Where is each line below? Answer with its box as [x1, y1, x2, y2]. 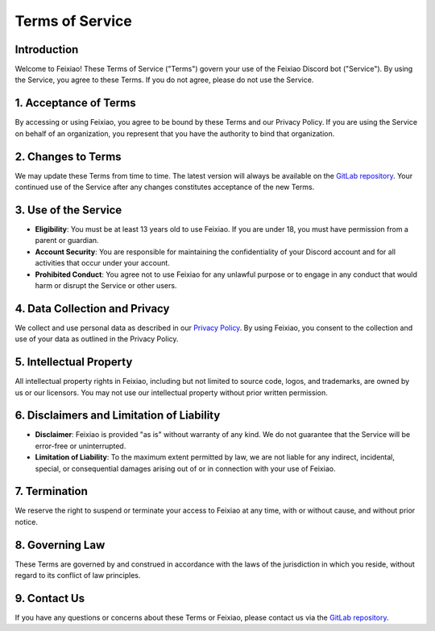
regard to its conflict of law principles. [14, 571, 141, 580]
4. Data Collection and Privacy [14, 302, 170, 315]
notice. [14, 517, 38, 526]
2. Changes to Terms [14, 150, 122, 163]
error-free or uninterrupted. [35, 441, 126, 451]
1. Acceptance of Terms [14, 97, 136, 110]
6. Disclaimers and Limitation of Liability [14, 409, 221, 423]
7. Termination [14, 485, 88, 498]
